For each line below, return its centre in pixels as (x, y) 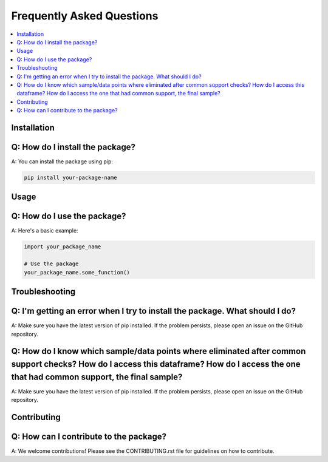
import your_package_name (63, 247)
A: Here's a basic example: (45, 231)
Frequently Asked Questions (85, 16)
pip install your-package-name (71, 177)
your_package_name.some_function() (77, 272)
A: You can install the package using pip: (62, 161)
